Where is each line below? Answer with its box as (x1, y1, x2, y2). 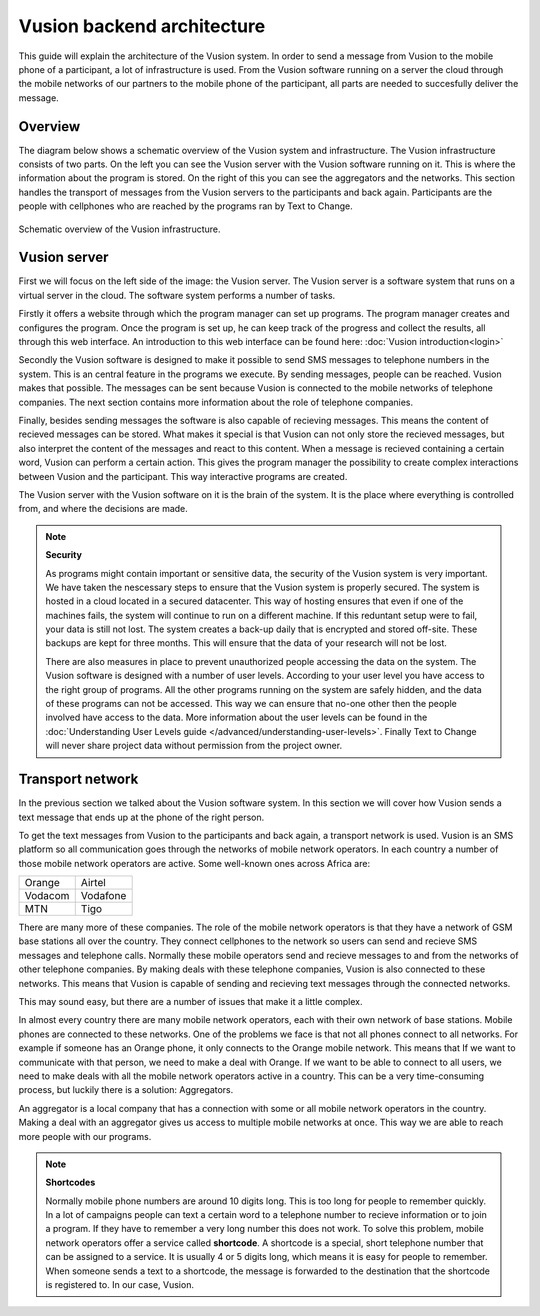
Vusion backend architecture (18, 15, 266, 37)
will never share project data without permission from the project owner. (45, 740, 343, 752)
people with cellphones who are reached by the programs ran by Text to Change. (18, 200, 354, 212)
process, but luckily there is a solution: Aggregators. (18, 1084, 234, 1096)
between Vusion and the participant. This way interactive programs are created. (18, 470, 348, 482)
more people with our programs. (18, 1130, 152, 1142)
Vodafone (80, 889, 127, 903)
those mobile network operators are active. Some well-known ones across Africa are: (18, 857, 370, 869)
